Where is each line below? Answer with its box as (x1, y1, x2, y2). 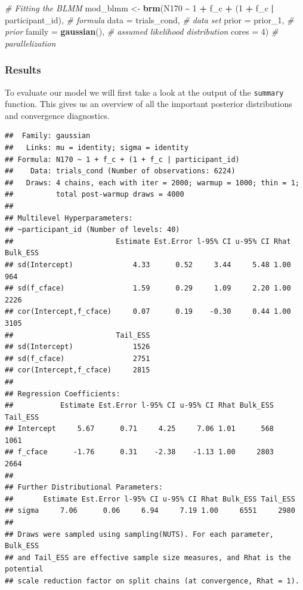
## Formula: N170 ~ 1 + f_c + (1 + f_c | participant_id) (5, 155, 240, 164)
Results (5, 62, 41, 77)
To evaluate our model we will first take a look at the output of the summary (5, 85, 284, 98)
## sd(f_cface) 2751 (5, 354, 150, 363)
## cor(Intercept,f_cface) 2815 (5, 366, 150, 375)
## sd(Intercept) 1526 (5, 343, 150, 351)
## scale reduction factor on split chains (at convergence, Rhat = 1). (5, 577, 299, 585)
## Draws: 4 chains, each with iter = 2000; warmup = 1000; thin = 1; (5, 178, 299, 187)
